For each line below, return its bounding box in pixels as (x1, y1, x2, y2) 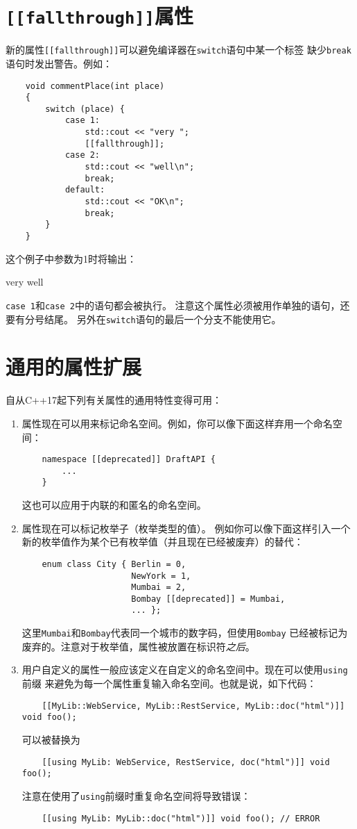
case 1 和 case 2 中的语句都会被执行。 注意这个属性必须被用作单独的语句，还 (6, 297, 350, 312)
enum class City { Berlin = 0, (42, 559, 186, 569)
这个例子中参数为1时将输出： (6, 251, 137, 265)
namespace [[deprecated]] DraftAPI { (42, 454, 216, 465)
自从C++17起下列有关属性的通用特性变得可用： (6, 393, 222, 407)
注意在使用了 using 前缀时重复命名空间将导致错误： (21, 788, 251, 803)
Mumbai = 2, (131, 582, 186, 593)
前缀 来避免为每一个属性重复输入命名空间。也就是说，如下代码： (21, 676, 317, 691)
